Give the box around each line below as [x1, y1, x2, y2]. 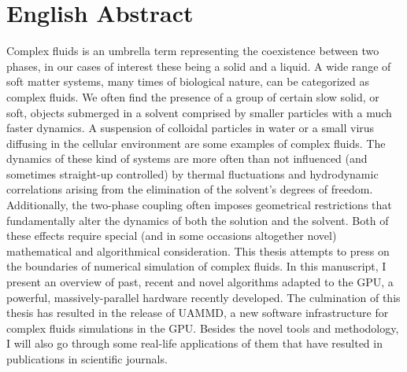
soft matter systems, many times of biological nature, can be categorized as [6, 73, 369, 90]
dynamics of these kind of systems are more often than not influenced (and [6, 150, 368, 167]
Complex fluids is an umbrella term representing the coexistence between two [6, 42, 379, 59]
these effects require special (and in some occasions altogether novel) [6, 227, 337, 244]
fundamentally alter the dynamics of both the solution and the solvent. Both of [6, 212, 389, 228]
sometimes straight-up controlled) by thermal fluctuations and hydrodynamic [6, 165, 379, 182]
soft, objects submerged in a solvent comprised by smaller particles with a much [6, 104, 392, 120]
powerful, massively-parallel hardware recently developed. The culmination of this [6, 289, 401, 305]
